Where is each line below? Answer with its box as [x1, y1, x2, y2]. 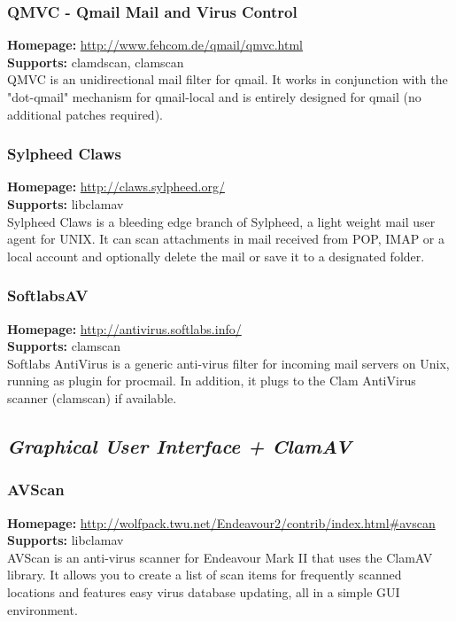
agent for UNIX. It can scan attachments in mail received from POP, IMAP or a [7, 229, 444, 248]
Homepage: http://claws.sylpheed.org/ [7, 177, 225, 196]
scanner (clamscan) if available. [7, 388, 177, 407]
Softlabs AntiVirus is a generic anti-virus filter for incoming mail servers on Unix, [7, 354, 450, 372]
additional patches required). [7, 105, 163, 123]
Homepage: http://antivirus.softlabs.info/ [7, 319, 242, 338]
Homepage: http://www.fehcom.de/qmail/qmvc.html [7, 35, 304, 54]
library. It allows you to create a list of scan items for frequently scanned [7, 565, 402, 584]
